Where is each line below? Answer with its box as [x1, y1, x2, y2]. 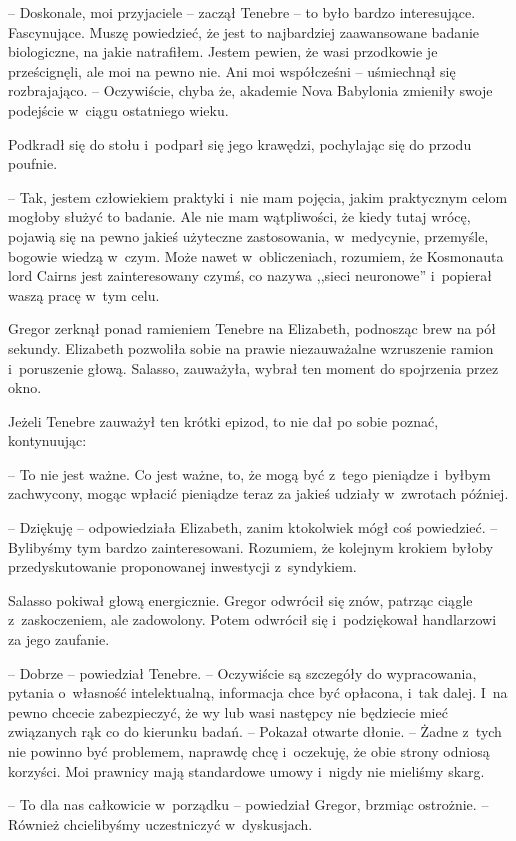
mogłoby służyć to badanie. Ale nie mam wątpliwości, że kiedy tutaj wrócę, [8, 206, 471, 227]
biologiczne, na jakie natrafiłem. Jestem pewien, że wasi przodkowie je [8, 41, 438, 62]
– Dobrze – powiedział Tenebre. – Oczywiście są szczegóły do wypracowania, [8, 662, 477, 683]
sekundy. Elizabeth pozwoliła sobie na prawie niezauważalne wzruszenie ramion [8, 337, 494, 358]
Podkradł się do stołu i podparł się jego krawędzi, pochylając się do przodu [8, 133, 472, 154]
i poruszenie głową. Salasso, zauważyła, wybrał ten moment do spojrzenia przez [8, 357, 499, 378]
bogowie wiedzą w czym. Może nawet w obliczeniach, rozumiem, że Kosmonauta [8, 245, 504, 266]
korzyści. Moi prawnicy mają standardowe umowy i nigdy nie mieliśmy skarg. [8, 760, 485, 781]
